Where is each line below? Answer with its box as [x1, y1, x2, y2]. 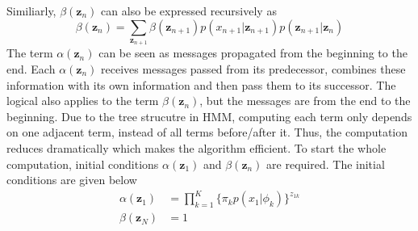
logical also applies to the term [6, 92, 159, 109]
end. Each [6, 60, 56, 77]
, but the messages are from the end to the [199, 92, 411, 109]
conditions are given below [6, 171, 137, 188]
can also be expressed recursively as [101, 2, 277, 19]
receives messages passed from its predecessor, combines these [101, 60, 406, 77]
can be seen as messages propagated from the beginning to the [98, 44, 408, 61]
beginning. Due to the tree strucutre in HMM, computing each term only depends [6, 107, 412, 124]
